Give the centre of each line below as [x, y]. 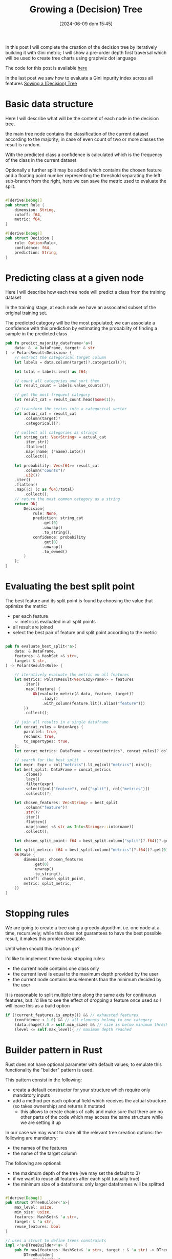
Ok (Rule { [25, 855]
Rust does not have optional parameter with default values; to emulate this [84, 1064]
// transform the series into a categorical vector [71, 409]
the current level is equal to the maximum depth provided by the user [85, 974]
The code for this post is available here [46, 68]
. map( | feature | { [42, 689]
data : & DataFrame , [35, 651]
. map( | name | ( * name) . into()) [55, 452]
